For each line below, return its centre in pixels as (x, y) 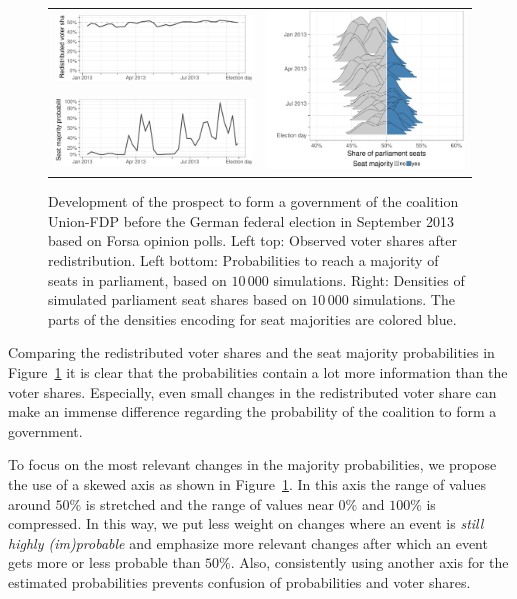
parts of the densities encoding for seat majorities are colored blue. (252, 318)
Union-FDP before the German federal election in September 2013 (251, 220)
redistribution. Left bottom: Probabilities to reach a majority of (243, 259)
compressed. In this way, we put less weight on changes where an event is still (246, 523)
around (29, 503)
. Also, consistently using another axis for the (369, 562)
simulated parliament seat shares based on (177, 299)
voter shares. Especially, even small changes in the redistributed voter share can (252, 391)
